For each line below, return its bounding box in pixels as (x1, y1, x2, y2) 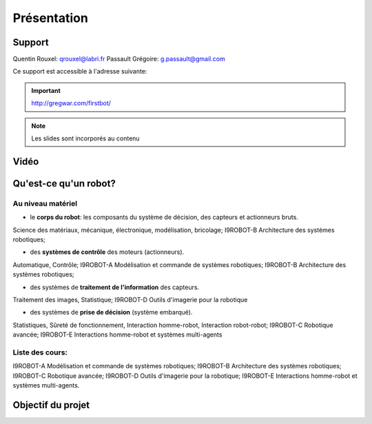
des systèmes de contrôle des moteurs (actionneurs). (30, 248, 185, 256)
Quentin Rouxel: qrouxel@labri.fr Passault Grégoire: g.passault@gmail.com (12, 55, 225, 63)
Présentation (12, 10, 89, 25)
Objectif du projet (12, 399, 90, 411)
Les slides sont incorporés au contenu (31, 134, 141, 142)
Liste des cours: (12, 348, 68, 357)
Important (31, 86, 61, 94)
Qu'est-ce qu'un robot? (12, 178, 116, 189)
